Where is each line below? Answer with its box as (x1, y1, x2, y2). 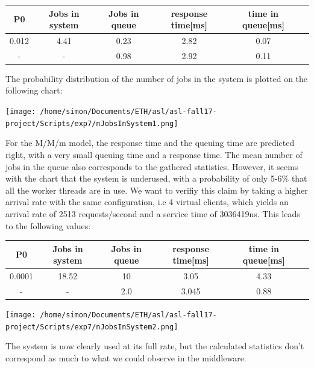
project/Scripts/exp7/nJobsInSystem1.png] (5, 119, 178, 128)
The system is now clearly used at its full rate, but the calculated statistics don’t (5, 340, 304, 352)
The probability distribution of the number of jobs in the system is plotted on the (5, 72, 308, 84)
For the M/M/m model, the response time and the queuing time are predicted (5, 136, 295, 149)
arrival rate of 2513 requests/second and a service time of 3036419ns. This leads (5, 207, 300, 220)
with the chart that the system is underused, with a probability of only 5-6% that (5, 172, 307, 185)
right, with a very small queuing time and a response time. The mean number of (5, 148, 303, 160)
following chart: (5, 84, 63, 97)
